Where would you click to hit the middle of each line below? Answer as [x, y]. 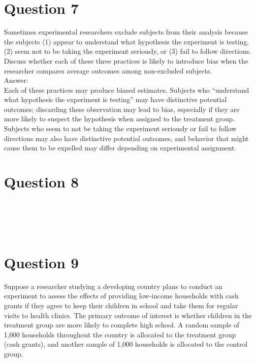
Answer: [16, 80]
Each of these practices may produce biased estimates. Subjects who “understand [127, 90]
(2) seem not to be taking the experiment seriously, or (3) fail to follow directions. [128, 51]
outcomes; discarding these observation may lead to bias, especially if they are [122, 109]
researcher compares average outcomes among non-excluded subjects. [108, 70]
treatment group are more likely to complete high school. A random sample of [122, 325]
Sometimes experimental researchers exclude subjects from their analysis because [126, 32]
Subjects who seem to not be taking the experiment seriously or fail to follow [120, 128]
